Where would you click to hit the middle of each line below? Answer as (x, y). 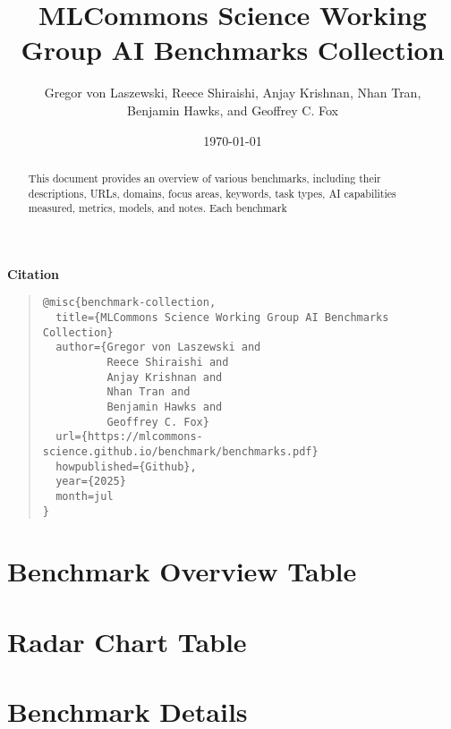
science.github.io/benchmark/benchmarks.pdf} (180, 452)
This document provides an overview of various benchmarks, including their (204, 178)
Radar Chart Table (127, 641)
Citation (33, 273)
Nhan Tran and (149, 392)
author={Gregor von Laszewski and (158, 348)
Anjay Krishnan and (165, 377)
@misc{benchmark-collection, (129, 303)
